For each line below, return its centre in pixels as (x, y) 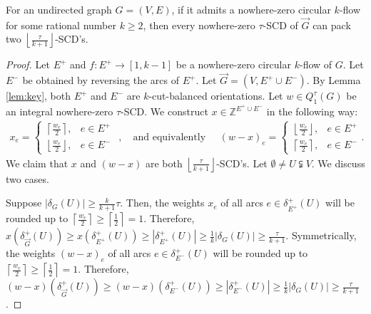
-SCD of (280, 25)
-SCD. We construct (164, 111)
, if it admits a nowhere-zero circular (251, 9)
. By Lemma (334, 80)
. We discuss (338, 163)
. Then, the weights (162, 203)
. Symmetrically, (321, 235)
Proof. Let (28, 64)
